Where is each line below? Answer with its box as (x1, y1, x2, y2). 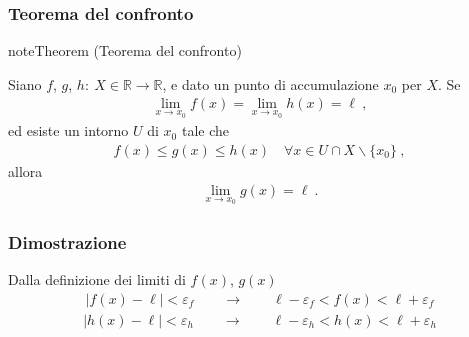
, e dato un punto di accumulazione (162, 73, 379, 94)
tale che (181, 120, 229, 141)
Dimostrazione (8, 229, 127, 254)
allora (8, 160, 43, 181)
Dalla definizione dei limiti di (8, 269, 186, 290)
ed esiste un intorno (8, 120, 129, 141)
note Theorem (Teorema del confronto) (8, 40, 242, 61)
